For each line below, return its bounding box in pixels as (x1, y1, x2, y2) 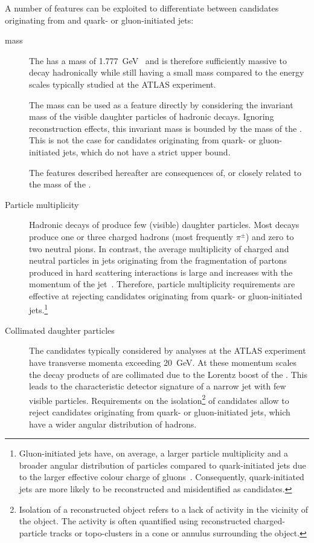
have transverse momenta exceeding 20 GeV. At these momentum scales (29, 356, 297, 368)
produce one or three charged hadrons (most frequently (29, 230, 233, 242)
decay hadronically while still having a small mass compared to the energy (29, 66, 304, 79)
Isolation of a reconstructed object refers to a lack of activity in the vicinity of (19, 502, 309, 515)
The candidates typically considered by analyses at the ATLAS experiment (29, 344, 306, 357)
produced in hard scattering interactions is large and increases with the (29, 265, 293, 278)
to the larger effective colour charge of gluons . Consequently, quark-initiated (19, 470, 304, 483)
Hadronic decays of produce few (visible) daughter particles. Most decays (29, 218, 300, 231)
